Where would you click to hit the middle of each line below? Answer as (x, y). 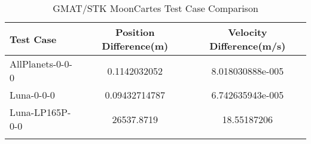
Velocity (248, 32)
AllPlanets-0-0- (41, 64)
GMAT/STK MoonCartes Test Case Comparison (155, 8)
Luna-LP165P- (40, 112)
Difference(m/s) (248, 46)
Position (135, 32)
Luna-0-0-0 (32, 95)
